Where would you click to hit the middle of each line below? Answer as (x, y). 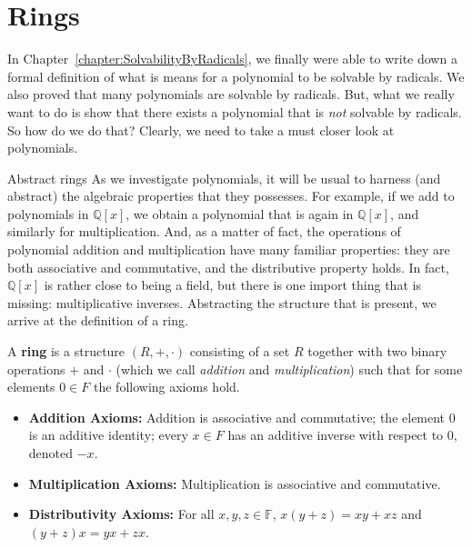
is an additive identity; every (108, 435)
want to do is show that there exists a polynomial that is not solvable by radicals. (235, 111)
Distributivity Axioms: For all (121, 514)
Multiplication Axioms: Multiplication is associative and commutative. (235, 483)
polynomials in (48, 213)
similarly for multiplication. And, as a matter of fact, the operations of (204, 231)
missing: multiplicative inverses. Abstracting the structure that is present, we (222, 302)
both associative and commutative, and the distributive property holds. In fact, (228, 267)
